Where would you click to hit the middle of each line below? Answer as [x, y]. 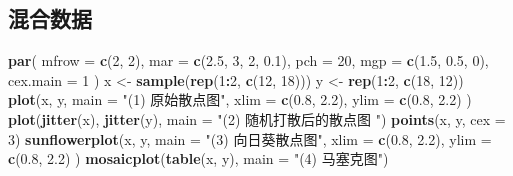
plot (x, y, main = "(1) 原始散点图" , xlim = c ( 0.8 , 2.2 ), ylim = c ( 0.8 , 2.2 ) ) [240, 99]
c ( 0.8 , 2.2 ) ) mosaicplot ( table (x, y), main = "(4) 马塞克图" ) [198, 158]
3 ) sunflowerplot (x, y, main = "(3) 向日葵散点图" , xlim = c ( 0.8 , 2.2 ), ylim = [250, 138]
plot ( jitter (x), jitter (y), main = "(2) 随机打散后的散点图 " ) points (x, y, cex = [257, 118]
